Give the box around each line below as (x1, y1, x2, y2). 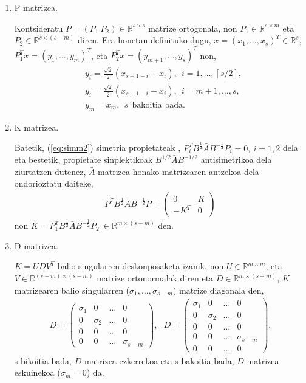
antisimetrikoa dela (200, 153, 272, 166)
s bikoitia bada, (14, 354, 72, 367)
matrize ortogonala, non (148, 21, 237, 34)
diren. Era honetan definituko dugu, (77, 33, 211, 46)
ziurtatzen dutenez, (14, 165, 86, 178)
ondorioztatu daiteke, (14, 177, 93, 190)
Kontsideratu (14, 21, 63, 34)
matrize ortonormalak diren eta (97, 272, 214, 285)
